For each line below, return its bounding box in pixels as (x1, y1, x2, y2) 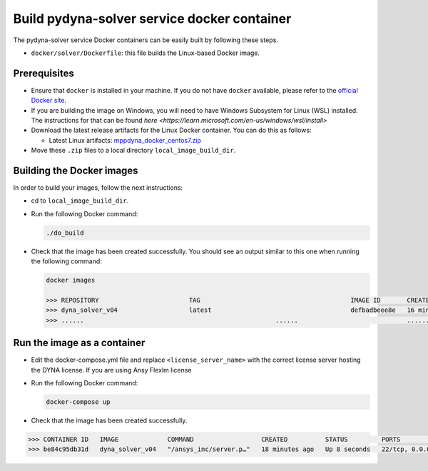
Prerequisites (13, 67, 74, 79)
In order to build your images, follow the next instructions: (13, 183, 183, 192)
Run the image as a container (13, 337, 146, 349)
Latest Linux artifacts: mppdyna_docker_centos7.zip (49, 136, 201, 144)
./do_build (46, 228, 84, 237)
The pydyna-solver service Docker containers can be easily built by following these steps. (13, 36, 278, 44)
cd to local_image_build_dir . (31, 196, 129, 205)
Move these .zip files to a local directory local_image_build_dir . (31, 146, 236, 155)
